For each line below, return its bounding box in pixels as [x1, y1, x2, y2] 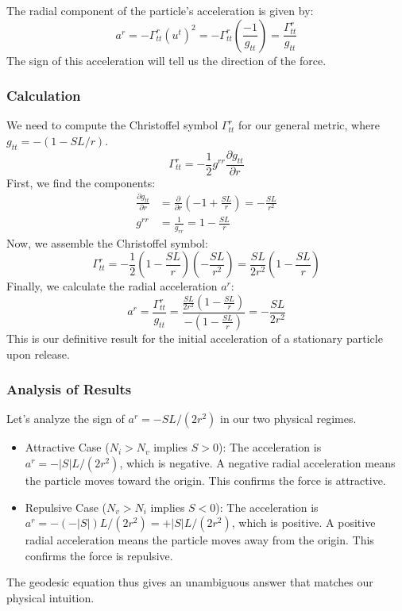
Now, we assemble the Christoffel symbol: [6, 234, 208, 251]
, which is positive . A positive [231, 514, 376, 531]
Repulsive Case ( [25, 498, 107, 515]
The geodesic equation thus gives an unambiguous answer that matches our [6, 574, 373, 590]
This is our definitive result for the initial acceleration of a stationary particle [6, 329, 383, 346]
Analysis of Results [6, 379, 132, 399]
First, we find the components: [6, 174, 156, 190]
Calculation [6, 86, 81, 106]
